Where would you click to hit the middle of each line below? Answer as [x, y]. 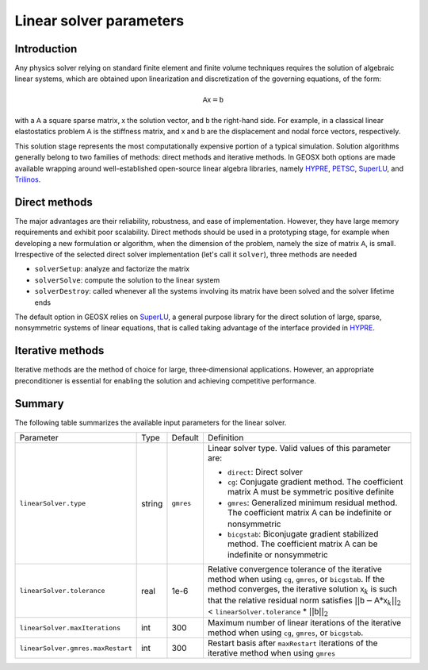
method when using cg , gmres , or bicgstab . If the [296, 580]
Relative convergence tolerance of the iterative [294, 569]
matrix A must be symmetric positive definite [311, 492]
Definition [225, 438]
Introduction [46, 49]
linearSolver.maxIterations [70, 628]
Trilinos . [28, 179]
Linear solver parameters [99, 21]
